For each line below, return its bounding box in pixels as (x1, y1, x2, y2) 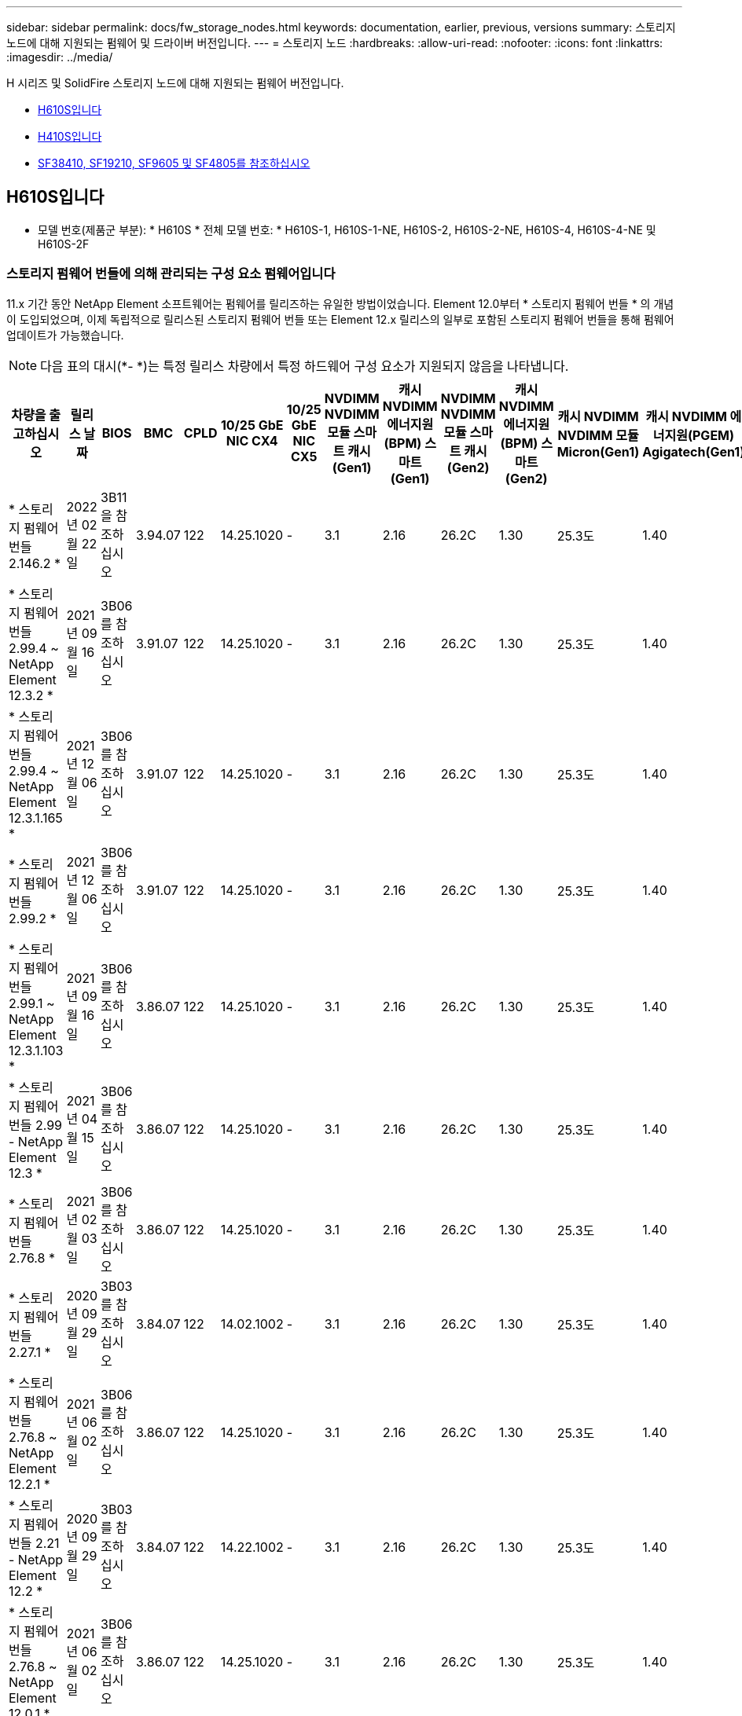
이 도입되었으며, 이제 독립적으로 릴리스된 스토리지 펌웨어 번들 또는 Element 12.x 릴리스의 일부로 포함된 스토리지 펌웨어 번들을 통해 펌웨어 (6, 312, 674, 326)
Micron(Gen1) (556, 443, 640, 460)
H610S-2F (38, 236, 90, 251)
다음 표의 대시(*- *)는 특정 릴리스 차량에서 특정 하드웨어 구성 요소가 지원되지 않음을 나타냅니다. (40, 357, 569, 374)
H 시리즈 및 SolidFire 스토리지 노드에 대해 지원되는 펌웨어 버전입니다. (6, 76, 344, 90)
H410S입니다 (38, 130, 102, 143)
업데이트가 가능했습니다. (6, 328, 124, 342)
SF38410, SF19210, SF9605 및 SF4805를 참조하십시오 (38, 156, 310, 170)
